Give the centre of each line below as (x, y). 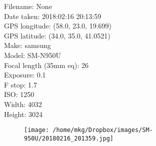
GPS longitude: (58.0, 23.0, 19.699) (58, 26)
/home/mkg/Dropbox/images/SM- (103, 130)
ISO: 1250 (19, 94)
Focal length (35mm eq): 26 (46, 65)
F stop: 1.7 (20, 84)
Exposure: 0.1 (25, 75)
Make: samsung (27, 45)
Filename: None (28, 6)
